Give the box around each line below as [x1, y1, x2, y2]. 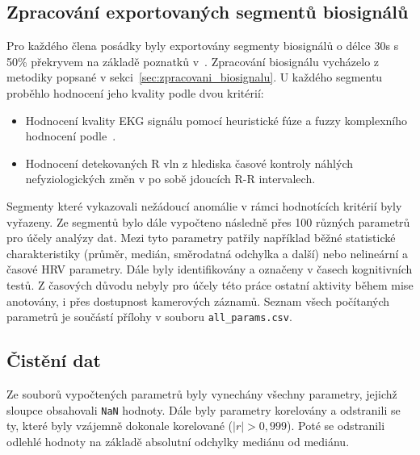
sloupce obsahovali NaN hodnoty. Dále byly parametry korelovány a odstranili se [6, 401, 401, 418]
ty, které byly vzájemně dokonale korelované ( [6, 417, 233, 434]
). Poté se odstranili [287, 417, 385, 434]
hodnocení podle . [25, 127, 116, 144]
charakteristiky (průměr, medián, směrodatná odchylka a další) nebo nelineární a [6, 244, 409, 261]
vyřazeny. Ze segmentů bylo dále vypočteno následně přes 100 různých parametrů [6, 213, 410, 230]
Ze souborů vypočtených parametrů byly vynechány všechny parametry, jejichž [6, 385, 397, 402]
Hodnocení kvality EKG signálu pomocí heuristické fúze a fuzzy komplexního [25, 111, 408, 128]
